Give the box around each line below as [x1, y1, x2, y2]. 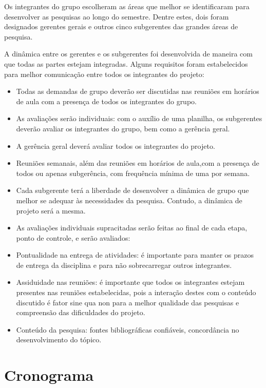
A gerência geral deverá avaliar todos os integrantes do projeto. [16, 140, 215, 151]
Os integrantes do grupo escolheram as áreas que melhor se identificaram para [4, 1, 250, 11]
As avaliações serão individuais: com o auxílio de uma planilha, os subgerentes [16, 113, 262, 124]
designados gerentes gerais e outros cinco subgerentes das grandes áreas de [4, 21, 238, 32]
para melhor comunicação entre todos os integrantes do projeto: [4, 68, 204, 79]
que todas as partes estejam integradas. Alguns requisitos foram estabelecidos [4, 58, 248, 69]
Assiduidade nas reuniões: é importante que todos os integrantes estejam [16, 277, 245, 287]
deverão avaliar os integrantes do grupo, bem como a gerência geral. [16, 123, 230, 133]
